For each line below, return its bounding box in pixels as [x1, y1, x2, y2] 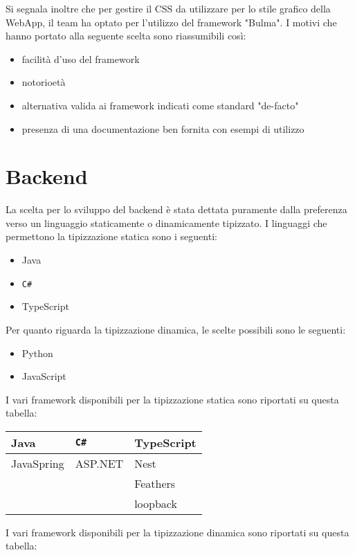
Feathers [134, 475, 176, 491]
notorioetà [21, 75, 66, 89]
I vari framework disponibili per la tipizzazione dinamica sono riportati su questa [6, 525, 349, 539]
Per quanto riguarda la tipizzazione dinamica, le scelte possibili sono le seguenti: [6, 322, 346, 336]
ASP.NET [75, 455, 124, 471]
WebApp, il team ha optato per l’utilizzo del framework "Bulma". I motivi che [6, 15, 337, 29]
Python [21, 345, 53, 360]
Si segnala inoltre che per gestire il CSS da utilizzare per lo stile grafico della [6, 1, 331, 15]
